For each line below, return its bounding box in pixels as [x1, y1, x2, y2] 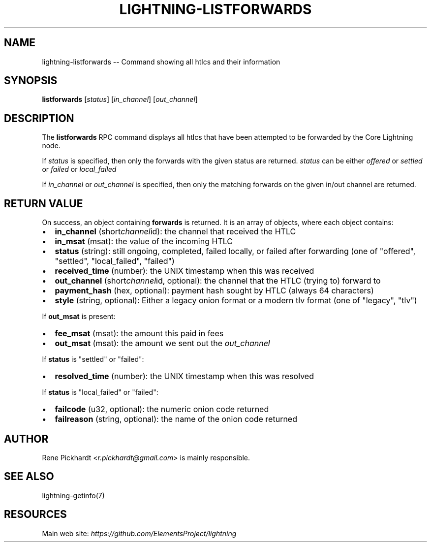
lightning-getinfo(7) [42, 491, 105, 500]
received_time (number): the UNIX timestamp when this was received [55, 266, 314, 276]
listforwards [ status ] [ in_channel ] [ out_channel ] [42, 95, 198, 104]
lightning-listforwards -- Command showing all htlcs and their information [42, 57, 280, 66]
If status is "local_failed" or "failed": [42, 388, 158, 397]
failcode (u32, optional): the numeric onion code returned [55, 404, 269, 415]
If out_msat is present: [42, 312, 116, 321]
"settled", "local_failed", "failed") [55, 256, 175, 266]
